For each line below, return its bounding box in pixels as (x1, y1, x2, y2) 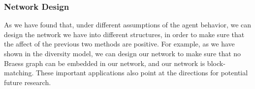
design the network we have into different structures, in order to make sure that (4, 29, 245, 39)
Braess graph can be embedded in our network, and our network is (4, 58, 205, 68)
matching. (4, 67, 34, 78)
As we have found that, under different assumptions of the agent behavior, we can (4, 20, 252, 30)
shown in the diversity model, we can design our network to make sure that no (4, 48, 241, 58)
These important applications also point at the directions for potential (35, 67, 248, 78)
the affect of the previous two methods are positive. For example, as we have (4, 39, 235, 49)
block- (207, 58, 225, 68)
